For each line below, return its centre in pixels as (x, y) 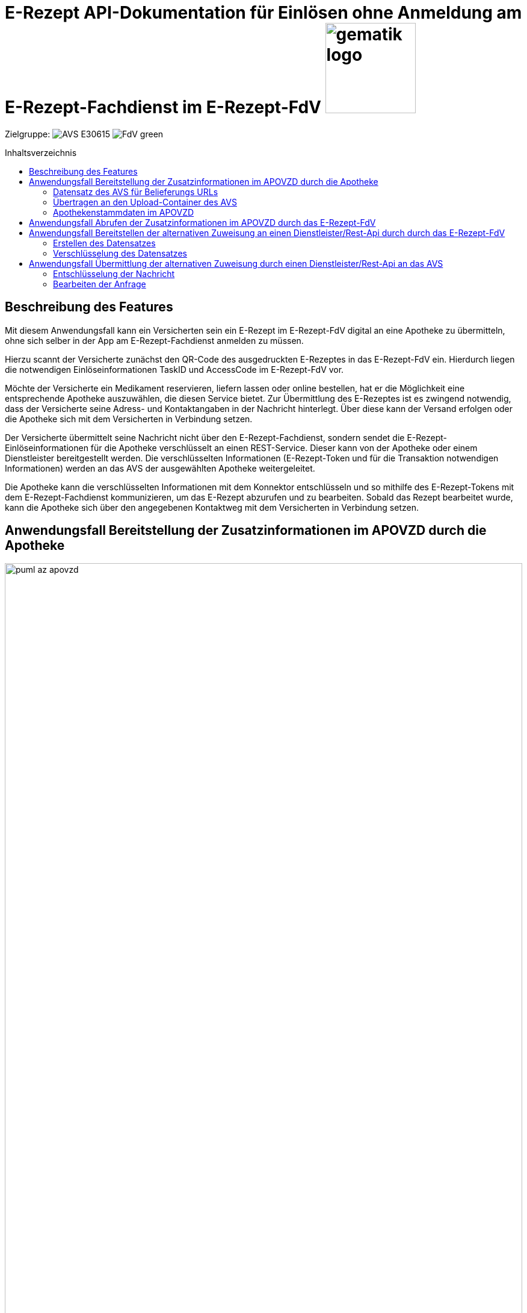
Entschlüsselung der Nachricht (114, 273)
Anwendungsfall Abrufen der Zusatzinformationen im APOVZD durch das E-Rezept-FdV (202, 222)
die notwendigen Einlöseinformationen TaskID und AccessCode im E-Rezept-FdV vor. (174, 369)
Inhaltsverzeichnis (41, 152)
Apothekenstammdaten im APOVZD (124, 212)
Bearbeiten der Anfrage (100, 284)
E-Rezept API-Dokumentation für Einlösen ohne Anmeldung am (263, 13)
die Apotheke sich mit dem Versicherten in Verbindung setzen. (129, 419)
